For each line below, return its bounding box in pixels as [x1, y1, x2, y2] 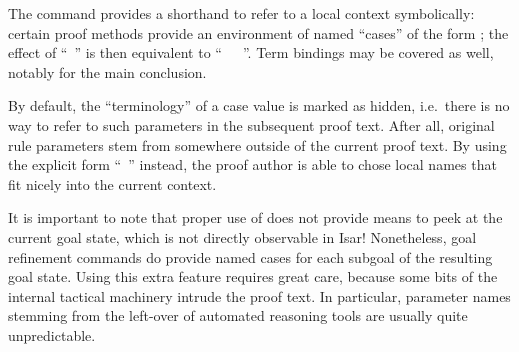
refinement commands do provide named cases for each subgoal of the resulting [8, 246, 493, 267]
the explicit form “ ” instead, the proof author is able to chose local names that [8, 154, 497, 175]
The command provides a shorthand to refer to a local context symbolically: [8, 3, 475, 23]
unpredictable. [8, 324, 96, 345]
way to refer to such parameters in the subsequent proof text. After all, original [8, 114, 495, 135]
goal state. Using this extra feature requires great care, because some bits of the [8, 266, 498, 287]
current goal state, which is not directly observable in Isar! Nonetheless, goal [8, 226, 477, 247]
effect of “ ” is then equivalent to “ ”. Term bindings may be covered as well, [8, 42, 494, 63]
